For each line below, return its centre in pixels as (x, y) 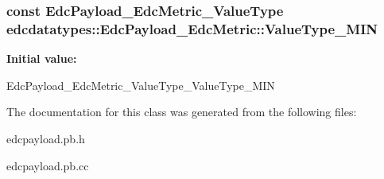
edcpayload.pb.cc (48, 165)
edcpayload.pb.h (46, 138)
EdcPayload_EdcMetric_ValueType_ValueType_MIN (141, 85)
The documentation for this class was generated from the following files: (182, 112)
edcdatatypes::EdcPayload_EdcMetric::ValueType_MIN (192, 28)
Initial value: (42, 58)
